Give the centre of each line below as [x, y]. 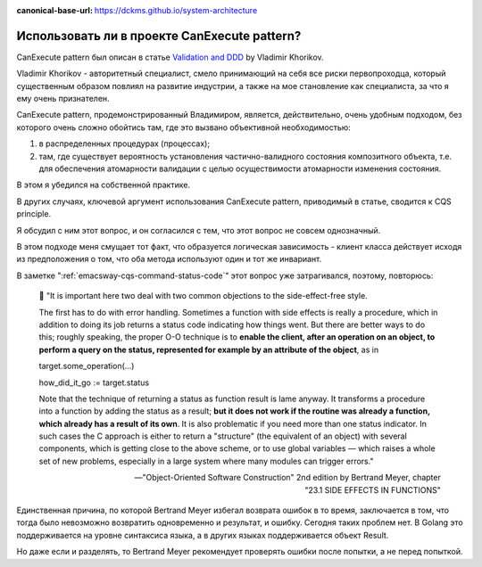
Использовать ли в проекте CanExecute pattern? [159, 36]
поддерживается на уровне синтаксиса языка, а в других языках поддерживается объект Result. [203, 535]
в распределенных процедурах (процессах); [124, 144]
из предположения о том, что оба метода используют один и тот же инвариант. [169, 259]
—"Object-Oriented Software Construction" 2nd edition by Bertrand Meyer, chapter [287, 478]
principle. [34, 214]
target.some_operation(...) [87, 366]
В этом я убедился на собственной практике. [104, 185]
